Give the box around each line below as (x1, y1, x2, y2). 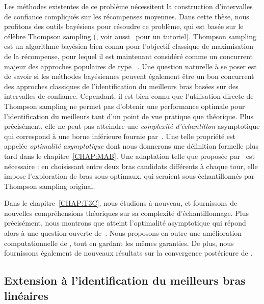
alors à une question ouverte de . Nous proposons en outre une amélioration (4, 228, 242, 238)
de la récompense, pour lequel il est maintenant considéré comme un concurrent (4, 50, 253, 61)
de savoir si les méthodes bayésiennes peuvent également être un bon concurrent (4, 71, 254, 81)
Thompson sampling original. (4, 180, 95, 191)
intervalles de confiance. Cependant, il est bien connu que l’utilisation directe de (4, 91, 254, 101)
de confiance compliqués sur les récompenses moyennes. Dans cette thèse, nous (4, 11, 249, 21)
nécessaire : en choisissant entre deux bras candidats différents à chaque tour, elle (4, 160, 258, 171)
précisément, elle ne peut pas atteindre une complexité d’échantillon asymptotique (4, 121, 260, 131)
